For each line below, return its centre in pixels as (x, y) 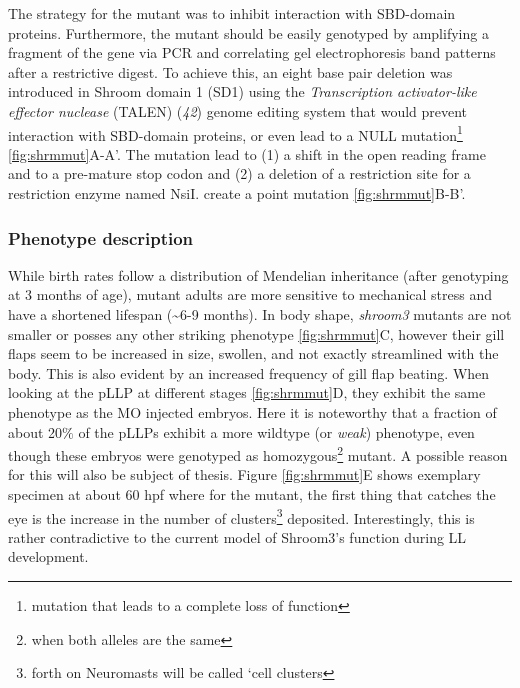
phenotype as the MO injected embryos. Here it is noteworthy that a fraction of (252, 411)
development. (48, 556)
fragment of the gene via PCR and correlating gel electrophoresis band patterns (252, 52)
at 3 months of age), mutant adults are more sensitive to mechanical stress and (250, 294)
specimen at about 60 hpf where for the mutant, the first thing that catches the (252, 494)
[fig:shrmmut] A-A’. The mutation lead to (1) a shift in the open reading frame (247, 153)
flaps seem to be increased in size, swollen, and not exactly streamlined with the (253, 353)
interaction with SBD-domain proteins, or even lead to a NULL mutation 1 (235, 133)
